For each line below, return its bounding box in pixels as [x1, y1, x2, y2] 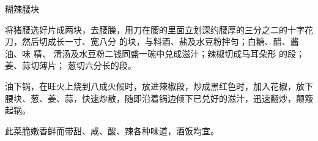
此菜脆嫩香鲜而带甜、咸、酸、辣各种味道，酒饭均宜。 [5, 124, 219, 137]
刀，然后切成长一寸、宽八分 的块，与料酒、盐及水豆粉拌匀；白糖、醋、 [5, 35, 290, 48]
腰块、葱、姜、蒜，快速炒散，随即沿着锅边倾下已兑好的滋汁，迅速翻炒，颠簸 [5, 91, 313, 104]
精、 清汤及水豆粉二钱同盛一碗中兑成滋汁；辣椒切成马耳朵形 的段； [33, 47, 305, 59]
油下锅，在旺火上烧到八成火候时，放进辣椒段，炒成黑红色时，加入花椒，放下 [5, 79, 313, 92]
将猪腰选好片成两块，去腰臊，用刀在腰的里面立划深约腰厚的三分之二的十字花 [5, 23, 313, 36]
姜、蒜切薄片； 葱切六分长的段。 [5, 59, 136, 72]
